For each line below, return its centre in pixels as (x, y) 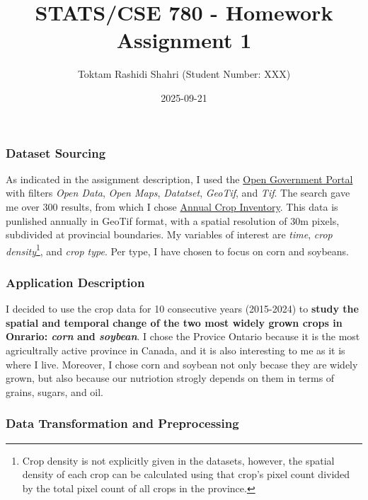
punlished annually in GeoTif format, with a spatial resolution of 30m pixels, (173, 220)
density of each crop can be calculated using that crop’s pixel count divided (186, 474)
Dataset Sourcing (56, 152)
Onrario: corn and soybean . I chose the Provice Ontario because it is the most (183, 336)
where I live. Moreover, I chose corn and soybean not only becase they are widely (182, 364)
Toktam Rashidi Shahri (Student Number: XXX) (184, 74)
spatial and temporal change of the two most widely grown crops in (174, 322)
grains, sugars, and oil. (54, 391)
